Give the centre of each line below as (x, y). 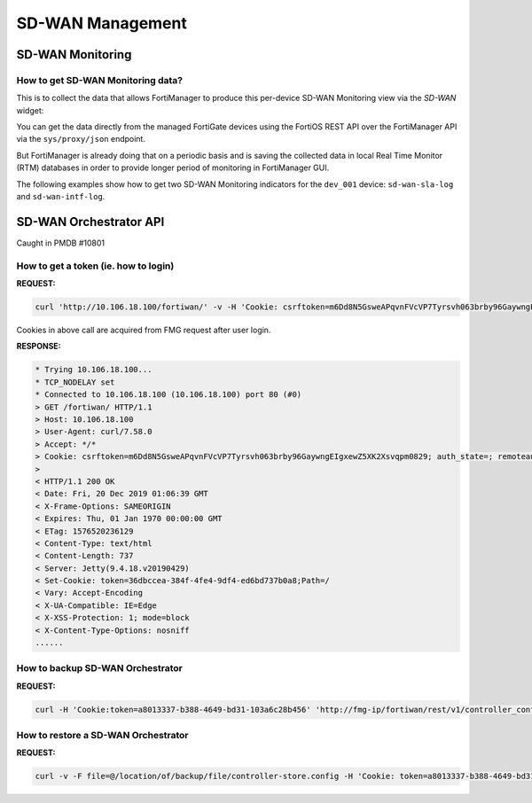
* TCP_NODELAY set (75, 382)
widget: (30, 110)
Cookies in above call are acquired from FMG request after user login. (144, 330)
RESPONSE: (39, 347)
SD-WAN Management (102, 23)
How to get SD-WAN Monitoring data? (100, 80)
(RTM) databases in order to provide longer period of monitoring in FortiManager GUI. (173, 168)
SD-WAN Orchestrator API (90, 222)
